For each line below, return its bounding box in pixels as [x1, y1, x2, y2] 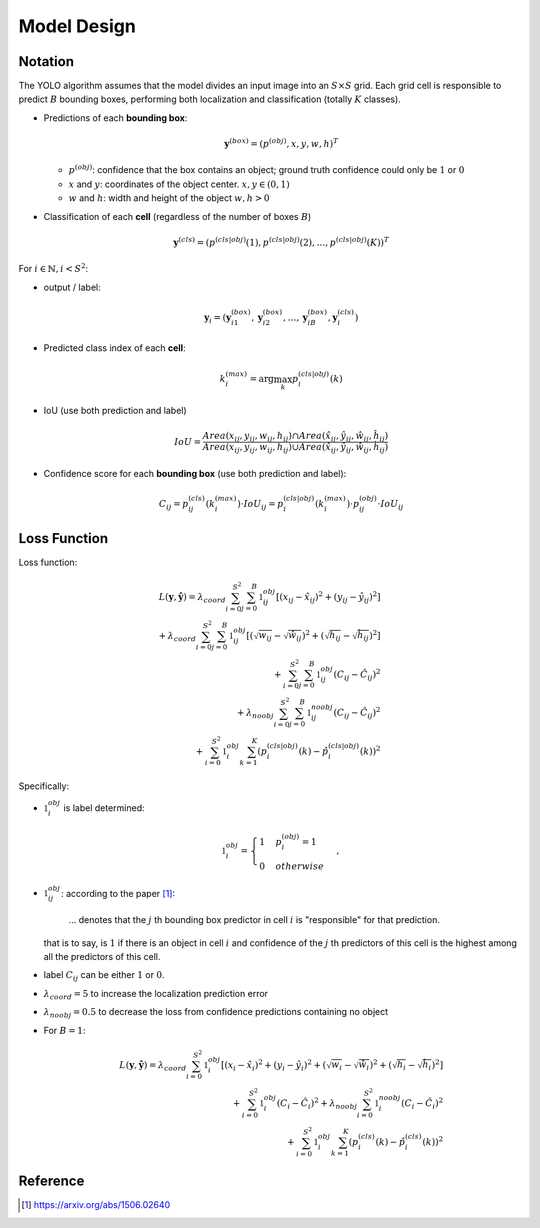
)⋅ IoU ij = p [236, 498, 284, 512]
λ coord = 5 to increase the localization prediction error [43, 987, 269, 1002]
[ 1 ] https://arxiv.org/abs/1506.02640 [21, 1199, 171, 1211]
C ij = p [158, 498, 189, 512]
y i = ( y [203, 311, 232, 325]
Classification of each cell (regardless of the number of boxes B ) [43, 210, 312, 222]
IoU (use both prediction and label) [43, 405, 187, 417]
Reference [18, 1173, 85, 1190]
